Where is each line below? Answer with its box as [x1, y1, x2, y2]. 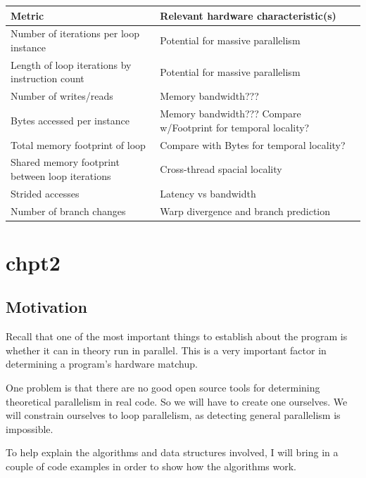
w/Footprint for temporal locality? [160, 119, 310, 134]
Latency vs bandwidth [160, 186, 256, 200]
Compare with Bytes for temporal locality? [160, 137, 346, 152]
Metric [11, 8, 44, 22]
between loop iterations [11, 168, 111, 183]
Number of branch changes [11, 203, 126, 218]
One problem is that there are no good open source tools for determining [6, 380, 320, 395]
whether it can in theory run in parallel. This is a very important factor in [6, 342, 327, 357]
